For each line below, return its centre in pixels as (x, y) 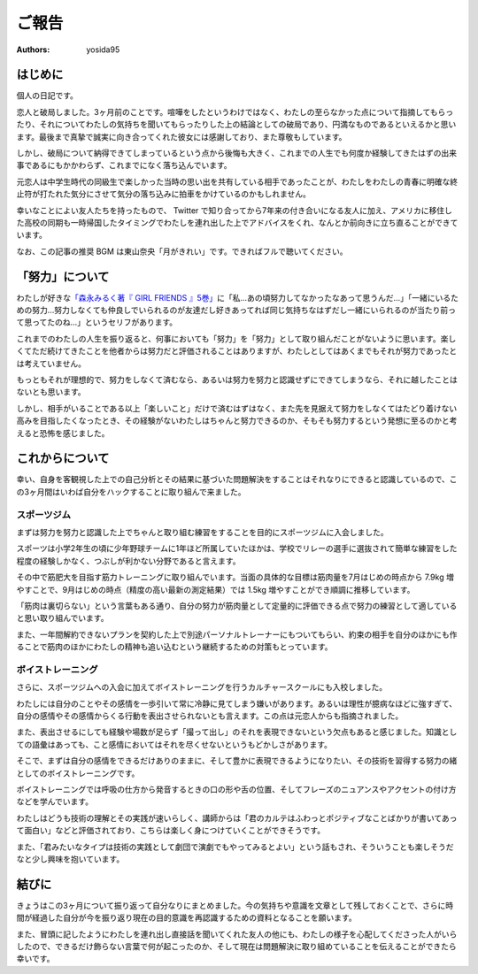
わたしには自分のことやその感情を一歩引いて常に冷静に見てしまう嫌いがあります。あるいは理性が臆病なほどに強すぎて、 (237, 703)
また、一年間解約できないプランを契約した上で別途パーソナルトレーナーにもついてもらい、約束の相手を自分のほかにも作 (237, 634)
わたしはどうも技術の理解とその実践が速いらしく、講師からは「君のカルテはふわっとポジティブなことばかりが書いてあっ (237, 817)
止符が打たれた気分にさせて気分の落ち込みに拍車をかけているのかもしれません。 (164, 194)
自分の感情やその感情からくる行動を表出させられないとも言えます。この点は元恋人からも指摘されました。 (210, 716)
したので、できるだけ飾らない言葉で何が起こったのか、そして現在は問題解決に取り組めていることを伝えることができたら (237, 947)
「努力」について (63, 276)
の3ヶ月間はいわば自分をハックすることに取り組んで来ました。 (131, 492)
